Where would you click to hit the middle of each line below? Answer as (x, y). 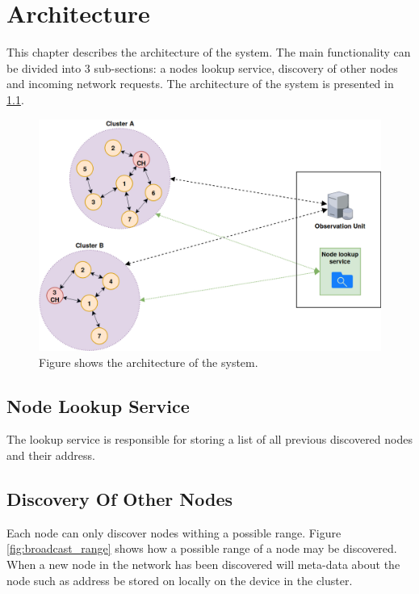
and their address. (51, 455)
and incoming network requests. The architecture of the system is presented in (200, 84)
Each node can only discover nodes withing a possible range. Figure (174, 532)
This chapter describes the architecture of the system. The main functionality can (209, 52)
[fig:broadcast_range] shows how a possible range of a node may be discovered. (202, 548)
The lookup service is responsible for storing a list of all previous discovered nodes (209, 439)
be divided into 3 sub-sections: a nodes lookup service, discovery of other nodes (202, 67)
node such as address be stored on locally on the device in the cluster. (180, 580)
